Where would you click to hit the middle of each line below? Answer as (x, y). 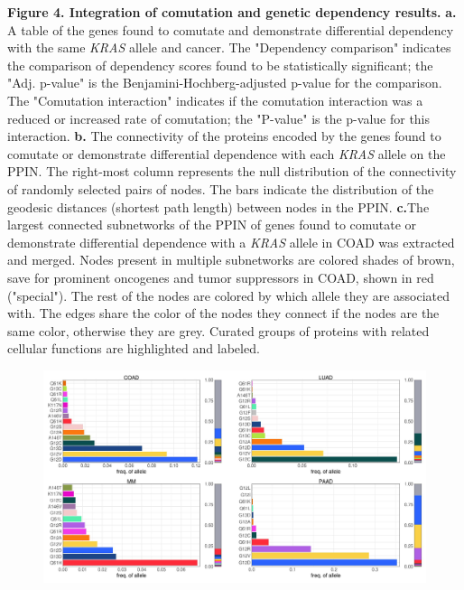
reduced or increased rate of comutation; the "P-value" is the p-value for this (219, 118)
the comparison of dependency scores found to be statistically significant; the (220, 65)
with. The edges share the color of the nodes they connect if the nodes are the (223, 313)
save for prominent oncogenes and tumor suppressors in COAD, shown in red (221, 277)
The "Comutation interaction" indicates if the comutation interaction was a (215, 100)
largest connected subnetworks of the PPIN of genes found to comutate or (212, 225)
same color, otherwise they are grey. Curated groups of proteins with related (218, 330)
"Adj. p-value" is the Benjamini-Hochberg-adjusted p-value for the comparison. (225, 83)
